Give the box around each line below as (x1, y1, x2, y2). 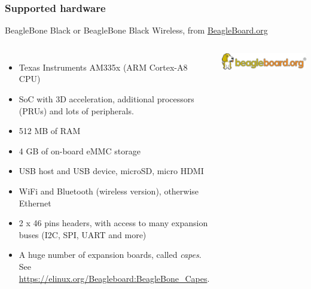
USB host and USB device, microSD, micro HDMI (19, 165, 204, 177)
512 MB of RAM (19, 124, 81, 137)
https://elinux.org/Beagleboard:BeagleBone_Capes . (19, 272, 210, 284)
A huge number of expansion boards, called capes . (19, 248, 202, 261)
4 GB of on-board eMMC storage (19, 144, 141, 157)
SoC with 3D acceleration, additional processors (19, 93, 194, 105)
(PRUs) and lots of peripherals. (19, 104, 134, 117)
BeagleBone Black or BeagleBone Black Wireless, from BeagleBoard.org (5, 24, 268, 36)
